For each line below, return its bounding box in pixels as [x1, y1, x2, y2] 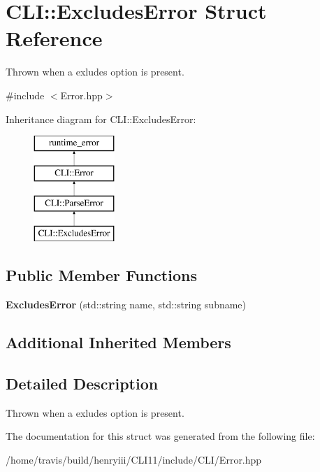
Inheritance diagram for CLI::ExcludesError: [6, 111, 196, 126]
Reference [6, 24, 103, 52]
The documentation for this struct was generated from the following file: [6, 429, 315, 443]
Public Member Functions [6, 264, 197, 286]
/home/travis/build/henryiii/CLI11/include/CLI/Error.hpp [6, 452, 262, 466]
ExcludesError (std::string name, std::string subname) [6, 297, 247, 312]
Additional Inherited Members [6, 331, 231, 353]
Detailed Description [6, 372, 159, 394]
